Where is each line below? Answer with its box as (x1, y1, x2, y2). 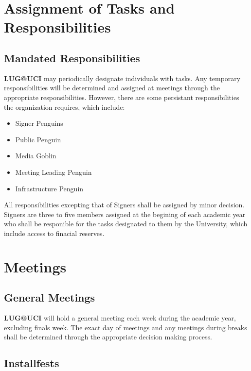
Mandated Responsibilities (4, 50, 140, 65)
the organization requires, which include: (4, 101, 125, 112)
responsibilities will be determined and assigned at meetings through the (4, 83, 220, 93)
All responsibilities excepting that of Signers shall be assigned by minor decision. (4, 200, 245, 210)
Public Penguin (15, 134, 61, 144)
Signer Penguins (15, 118, 63, 128)
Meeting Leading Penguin (15, 167, 92, 177)
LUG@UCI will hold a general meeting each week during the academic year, (4, 313, 236, 323)
